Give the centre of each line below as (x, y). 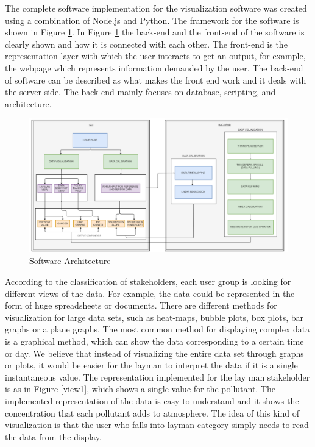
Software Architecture (70, 261)
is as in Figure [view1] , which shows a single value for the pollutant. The (140, 389)
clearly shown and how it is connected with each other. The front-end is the (146, 44)
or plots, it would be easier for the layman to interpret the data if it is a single (151, 365)
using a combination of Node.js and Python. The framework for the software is (152, 20)
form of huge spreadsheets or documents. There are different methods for (141, 305)
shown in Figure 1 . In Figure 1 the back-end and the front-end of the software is (155, 32)
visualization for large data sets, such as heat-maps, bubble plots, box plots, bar (154, 317)
